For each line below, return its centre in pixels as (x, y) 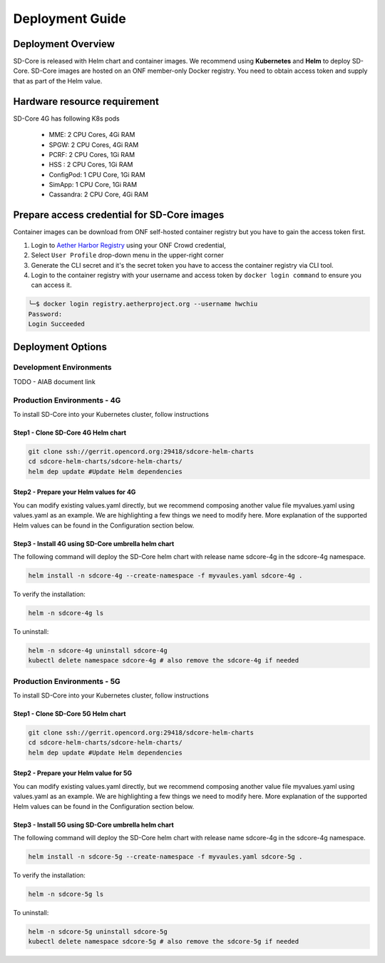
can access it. (51, 285)
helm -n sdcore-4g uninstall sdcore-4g (98, 650)
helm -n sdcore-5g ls (66, 894)
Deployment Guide (70, 19)
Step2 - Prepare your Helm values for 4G (75, 492)
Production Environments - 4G (67, 400)
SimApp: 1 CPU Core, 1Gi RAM (93, 185)
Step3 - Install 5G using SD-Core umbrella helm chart (93, 825)
